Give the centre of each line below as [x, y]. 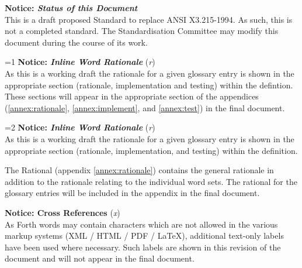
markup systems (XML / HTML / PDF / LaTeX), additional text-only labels [144, 236]
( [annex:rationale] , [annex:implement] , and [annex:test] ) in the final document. [145, 107]
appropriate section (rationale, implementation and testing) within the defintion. [149, 85]
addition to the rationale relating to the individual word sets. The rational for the [151, 181]
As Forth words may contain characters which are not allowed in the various [141, 224]
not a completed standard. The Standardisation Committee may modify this [142, 31]
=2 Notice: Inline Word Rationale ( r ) [80, 127]
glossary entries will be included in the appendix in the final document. [132, 193]
